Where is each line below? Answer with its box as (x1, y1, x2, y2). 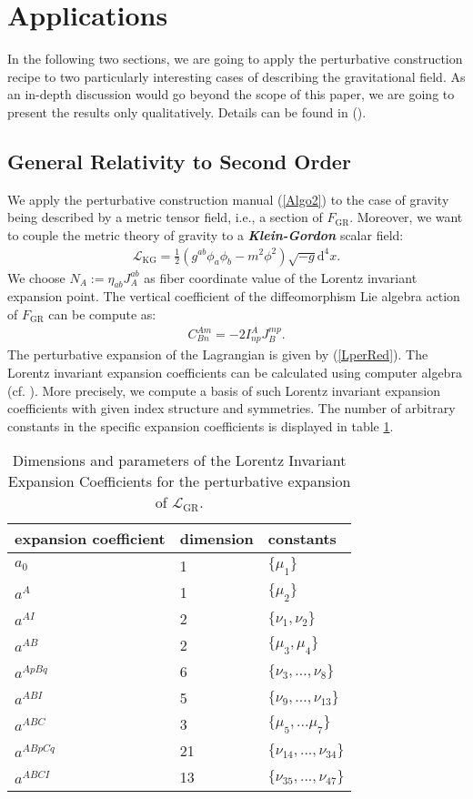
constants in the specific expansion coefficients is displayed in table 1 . (7, 416, 394, 435)
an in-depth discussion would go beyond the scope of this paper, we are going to (7, 85, 455, 104)
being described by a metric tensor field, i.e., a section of (7, 207, 323, 227)
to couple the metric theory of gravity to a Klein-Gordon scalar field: (7, 225, 404, 244)
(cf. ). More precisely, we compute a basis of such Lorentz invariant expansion (7, 380, 440, 399)
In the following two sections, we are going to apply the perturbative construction (7, 49, 463, 68)
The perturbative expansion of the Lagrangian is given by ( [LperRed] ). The (7, 345, 428, 364)
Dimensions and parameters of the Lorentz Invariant (12, 450, 347, 471)
